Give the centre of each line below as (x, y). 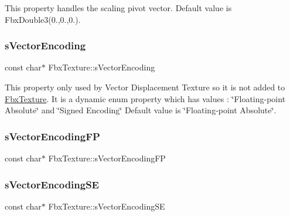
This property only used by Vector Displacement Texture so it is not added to (145, 87)
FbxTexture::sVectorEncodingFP (107, 158)
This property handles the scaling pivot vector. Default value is (118, 8)
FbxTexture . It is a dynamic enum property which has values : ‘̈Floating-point (145, 98)
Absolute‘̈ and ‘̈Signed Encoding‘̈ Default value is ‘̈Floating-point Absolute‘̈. (141, 110)
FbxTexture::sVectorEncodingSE (107, 206)
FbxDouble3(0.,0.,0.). (43, 19)
